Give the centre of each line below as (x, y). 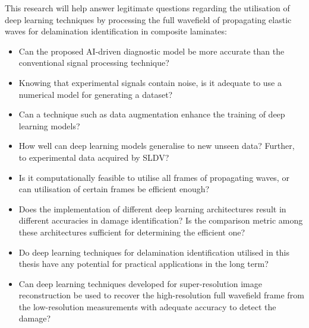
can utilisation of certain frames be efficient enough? (114, 189)
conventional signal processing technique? (94, 63)
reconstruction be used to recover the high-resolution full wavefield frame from (161, 295)
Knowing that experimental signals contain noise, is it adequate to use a (150, 82)
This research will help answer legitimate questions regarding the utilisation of (147, 8)
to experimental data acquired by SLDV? (94, 157)
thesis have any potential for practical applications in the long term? (144, 264)
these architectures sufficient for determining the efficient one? (132, 232)
